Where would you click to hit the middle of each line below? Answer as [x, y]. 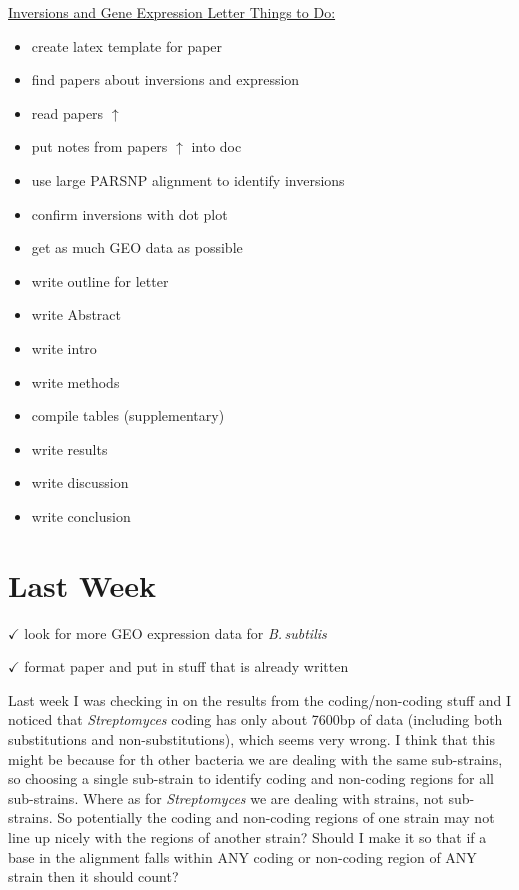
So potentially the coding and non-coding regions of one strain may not [276, 817]
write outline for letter [100, 280]
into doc [216, 146]
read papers [67, 112]
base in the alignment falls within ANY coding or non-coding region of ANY [242, 856]
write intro [64, 347]
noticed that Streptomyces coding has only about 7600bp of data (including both [255, 719]
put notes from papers [99, 146]
